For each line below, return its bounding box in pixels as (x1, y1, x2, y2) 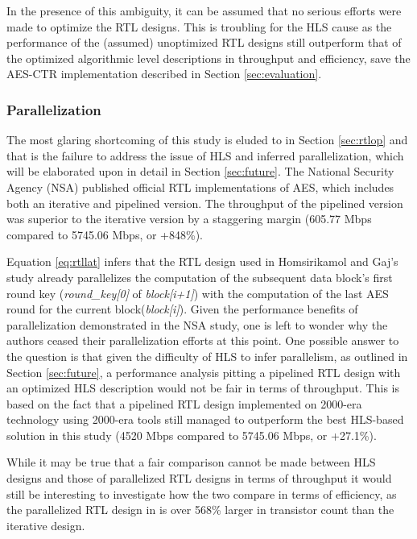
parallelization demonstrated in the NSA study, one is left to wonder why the (6, 316, 388, 333)
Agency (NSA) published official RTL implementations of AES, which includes (6, 178, 394, 195)
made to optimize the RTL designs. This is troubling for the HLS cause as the (6, 18, 392, 35)
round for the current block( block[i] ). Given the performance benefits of (6, 301, 358, 317)
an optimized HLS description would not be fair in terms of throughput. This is (6, 379, 399, 396)
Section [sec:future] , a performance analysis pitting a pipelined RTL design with (6, 363, 401, 380)
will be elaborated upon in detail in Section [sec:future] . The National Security (6, 163, 394, 180)
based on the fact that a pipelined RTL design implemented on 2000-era (6, 395, 362, 412)
